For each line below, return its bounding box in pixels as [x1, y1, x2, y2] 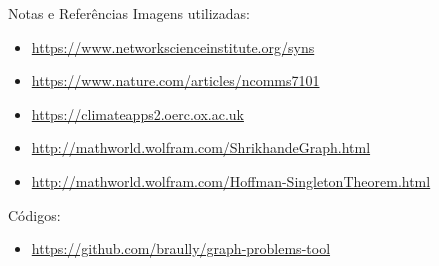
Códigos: [8, 204, 61, 225]
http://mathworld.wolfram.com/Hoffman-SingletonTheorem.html [31, 170, 431, 191]
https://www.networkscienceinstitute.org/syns [31, 36, 315, 57]
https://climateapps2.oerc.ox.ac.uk [31, 103, 244, 124]
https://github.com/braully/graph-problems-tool [31, 238, 331, 259]
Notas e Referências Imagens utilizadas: [8, 3, 251, 23]
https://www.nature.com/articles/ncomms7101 [31, 70, 320, 91]
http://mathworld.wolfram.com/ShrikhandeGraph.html [31, 137, 371, 158]
